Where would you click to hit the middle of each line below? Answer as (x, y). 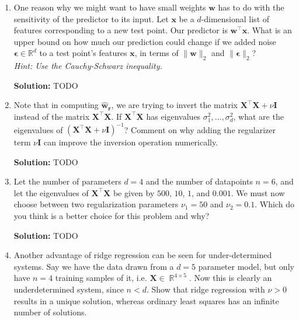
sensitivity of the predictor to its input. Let (91, 18)
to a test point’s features (83, 53)
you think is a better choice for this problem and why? (112, 216)
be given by (134, 192)
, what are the (258, 116)
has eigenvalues (173, 116)
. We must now (258, 192)
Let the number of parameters (67, 181)
